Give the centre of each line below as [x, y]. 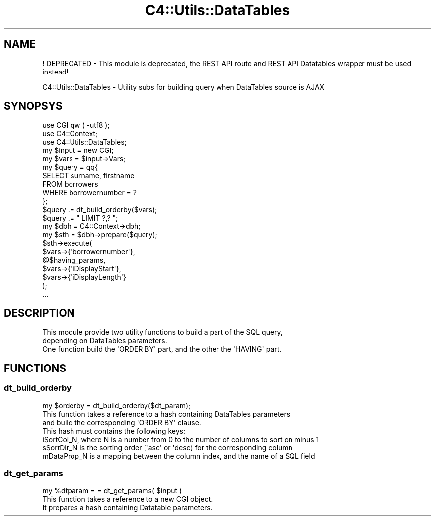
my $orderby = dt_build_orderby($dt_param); [116, 405]
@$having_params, [74, 260]
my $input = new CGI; [78, 150]
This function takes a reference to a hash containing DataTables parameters [166, 414]
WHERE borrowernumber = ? [89, 193]
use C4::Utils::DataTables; [84, 142]
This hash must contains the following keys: [114, 431]
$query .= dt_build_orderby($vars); [100, 210]
